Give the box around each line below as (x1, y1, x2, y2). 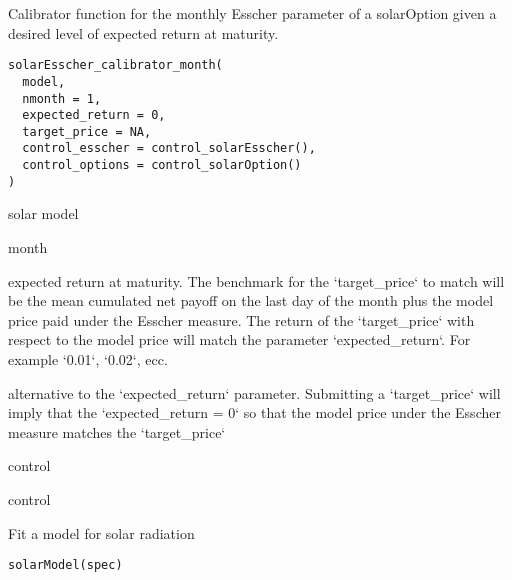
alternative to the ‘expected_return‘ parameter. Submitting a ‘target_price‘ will (8, 382, 501, 403)
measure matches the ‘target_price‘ (8, 421, 226, 442)
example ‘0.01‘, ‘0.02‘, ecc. (8, 349, 168, 369)
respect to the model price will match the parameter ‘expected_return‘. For (8, 329, 471, 350)
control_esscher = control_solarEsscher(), (22, 141, 316, 156)
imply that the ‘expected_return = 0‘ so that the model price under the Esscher (8, 402, 501, 423)
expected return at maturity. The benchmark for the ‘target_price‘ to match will (8, 270, 505, 291)
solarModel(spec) (8, 558, 123, 573)
